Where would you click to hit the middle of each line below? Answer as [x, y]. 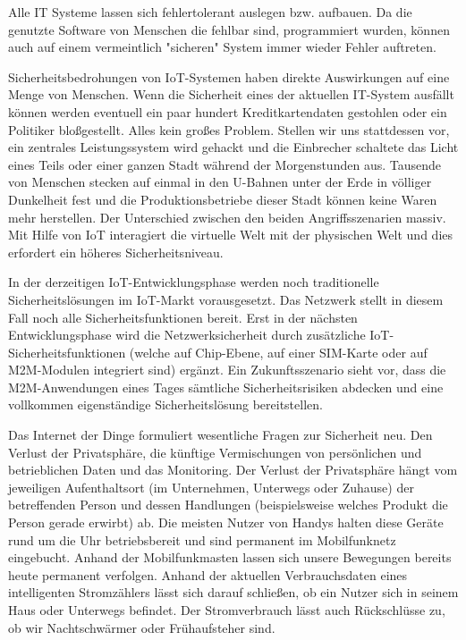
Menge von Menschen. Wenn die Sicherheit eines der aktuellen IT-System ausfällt [231, 94]
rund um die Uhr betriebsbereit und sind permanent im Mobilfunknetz [202, 539]
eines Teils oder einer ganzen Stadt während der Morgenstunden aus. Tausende [225, 164]
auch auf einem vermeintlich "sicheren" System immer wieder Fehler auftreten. [222, 47]
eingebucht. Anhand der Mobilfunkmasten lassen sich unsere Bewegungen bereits [230, 557]
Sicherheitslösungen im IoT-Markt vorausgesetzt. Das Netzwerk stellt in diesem [226, 299]
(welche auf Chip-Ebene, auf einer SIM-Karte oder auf [278, 352]
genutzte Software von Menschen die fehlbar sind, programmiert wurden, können [229, 29]
